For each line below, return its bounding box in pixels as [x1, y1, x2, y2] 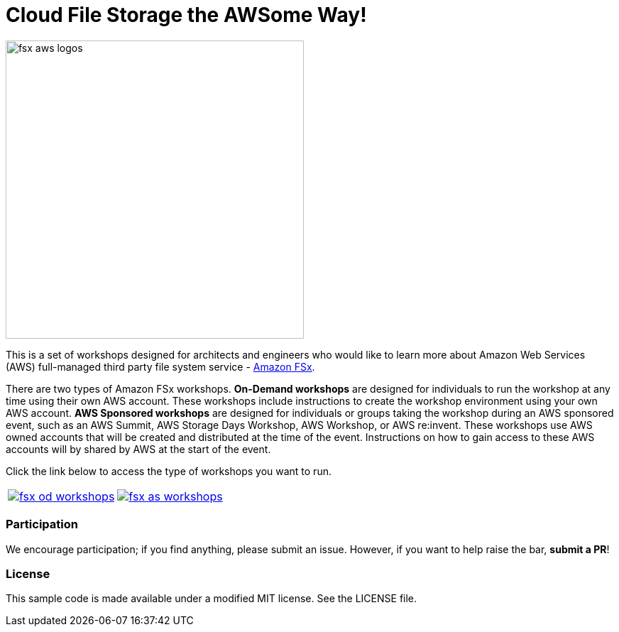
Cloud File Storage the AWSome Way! [6, 3, 367, 27]
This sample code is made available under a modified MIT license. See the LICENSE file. [6, 592, 417, 605]
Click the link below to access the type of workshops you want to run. [6, 464, 332, 477]
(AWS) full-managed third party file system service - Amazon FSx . [6, 360, 315, 373]
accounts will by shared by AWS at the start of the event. [6, 442, 271, 455]
